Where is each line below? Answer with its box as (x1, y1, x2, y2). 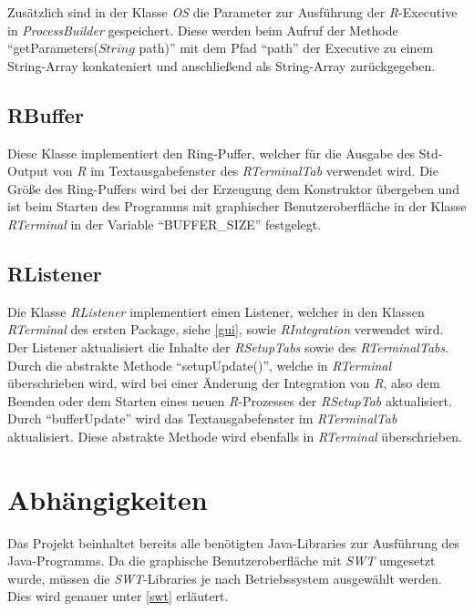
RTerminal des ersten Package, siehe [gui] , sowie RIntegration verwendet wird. (7, 320, 444, 339)
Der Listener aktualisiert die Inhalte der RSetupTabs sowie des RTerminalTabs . (7, 337, 449, 356)
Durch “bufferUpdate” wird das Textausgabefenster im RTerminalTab (7, 409, 397, 428)
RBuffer (7, 100, 84, 128)
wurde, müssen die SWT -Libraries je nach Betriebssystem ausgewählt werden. (7, 568, 442, 587)
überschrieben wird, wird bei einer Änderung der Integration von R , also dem (7, 373, 440, 393)
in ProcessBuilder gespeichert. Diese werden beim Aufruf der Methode (7, 20, 398, 39)
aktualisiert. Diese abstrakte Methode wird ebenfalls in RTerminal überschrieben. (7, 426, 462, 445)
